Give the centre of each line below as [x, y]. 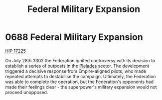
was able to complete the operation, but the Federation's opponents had [79, 82]
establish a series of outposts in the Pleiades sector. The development [77, 66]
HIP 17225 [16, 51]
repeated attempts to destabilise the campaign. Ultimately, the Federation [81, 76]
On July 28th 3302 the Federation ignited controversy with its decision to [80, 60]
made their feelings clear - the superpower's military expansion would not [81, 87]
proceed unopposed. [27, 92]
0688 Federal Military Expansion [74, 37]
